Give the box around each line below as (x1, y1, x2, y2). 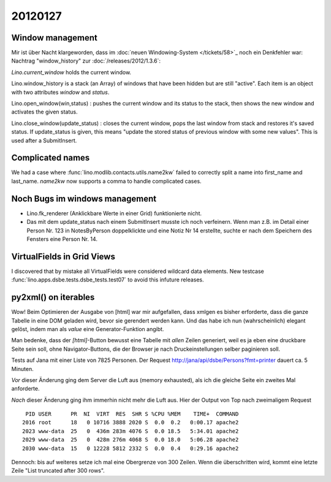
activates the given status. (11, 108, 78, 116)
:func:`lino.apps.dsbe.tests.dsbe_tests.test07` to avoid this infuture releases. (11, 276, 205, 283)
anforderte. (11, 385, 40, 392)
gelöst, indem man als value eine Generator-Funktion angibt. (11, 325, 164, 332)
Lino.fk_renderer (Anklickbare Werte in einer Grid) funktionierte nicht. (26, 209, 202, 217)
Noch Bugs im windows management (11, 193, 156, 204)
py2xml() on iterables (11, 292, 95, 303)
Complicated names (11, 153, 90, 163)
